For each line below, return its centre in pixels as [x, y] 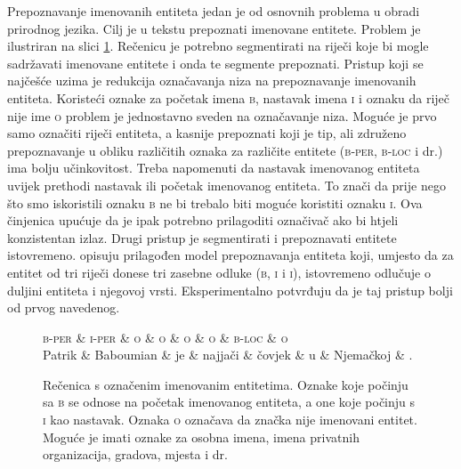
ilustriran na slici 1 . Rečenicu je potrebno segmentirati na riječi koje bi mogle [218, 46]
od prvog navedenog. [64, 307]
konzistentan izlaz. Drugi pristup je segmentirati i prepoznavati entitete [202, 237]
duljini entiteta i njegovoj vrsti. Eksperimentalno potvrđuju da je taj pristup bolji [230, 290]
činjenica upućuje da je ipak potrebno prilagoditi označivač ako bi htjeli [203, 220]
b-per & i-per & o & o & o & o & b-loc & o [166, 337]
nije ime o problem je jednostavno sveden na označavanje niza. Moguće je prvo [222, 115]
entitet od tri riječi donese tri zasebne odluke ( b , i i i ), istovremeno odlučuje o [219, 272]
